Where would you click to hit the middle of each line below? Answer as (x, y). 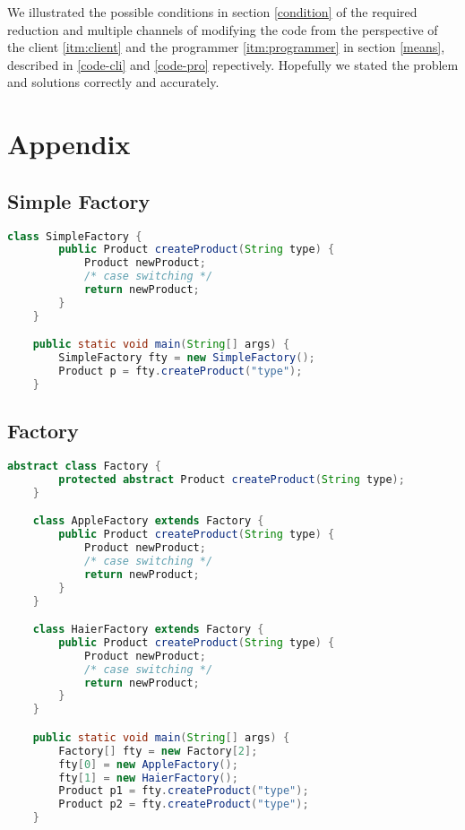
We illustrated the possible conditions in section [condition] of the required (212, 12)
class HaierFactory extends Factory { (148, 630)
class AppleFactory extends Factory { (148, 521)
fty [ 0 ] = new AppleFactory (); (148, 764)
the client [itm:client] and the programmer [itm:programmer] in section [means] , (226, 47)
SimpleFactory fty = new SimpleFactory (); (187, 358)
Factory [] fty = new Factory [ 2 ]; (158, 751)
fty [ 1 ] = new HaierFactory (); (148, 778)
